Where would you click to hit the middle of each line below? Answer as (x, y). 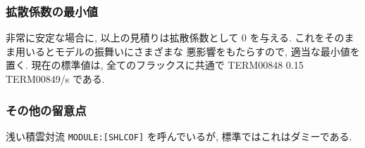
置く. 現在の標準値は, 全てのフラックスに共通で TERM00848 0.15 (155, 65)
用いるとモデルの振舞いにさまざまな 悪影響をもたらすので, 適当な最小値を (187, 51)
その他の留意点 (46, 110)
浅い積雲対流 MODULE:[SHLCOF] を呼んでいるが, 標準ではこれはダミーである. (179, 136)
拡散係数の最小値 (52, 11)
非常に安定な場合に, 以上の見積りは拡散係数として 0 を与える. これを (165, 38)
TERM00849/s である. (55, 79)
